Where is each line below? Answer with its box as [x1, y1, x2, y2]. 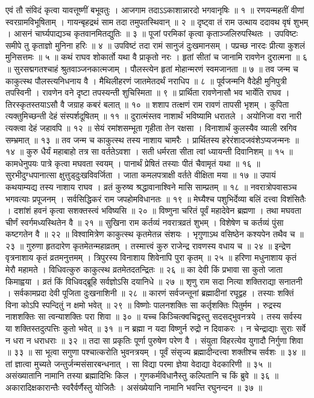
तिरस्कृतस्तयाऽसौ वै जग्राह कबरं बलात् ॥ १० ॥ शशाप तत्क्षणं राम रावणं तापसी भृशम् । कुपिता [5, 98, 289, 110]
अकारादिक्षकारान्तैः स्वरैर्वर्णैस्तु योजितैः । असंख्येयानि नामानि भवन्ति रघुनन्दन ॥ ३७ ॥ [5, 381, 262, 393]
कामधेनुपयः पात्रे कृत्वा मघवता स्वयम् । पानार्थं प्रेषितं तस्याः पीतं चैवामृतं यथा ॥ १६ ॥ [5, 157, 260, 169]
